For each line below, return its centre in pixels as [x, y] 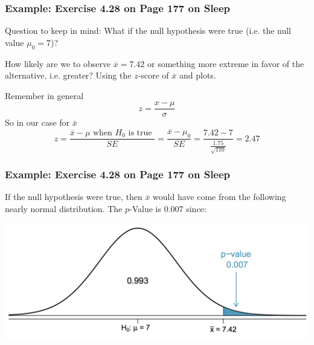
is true [140, 133]
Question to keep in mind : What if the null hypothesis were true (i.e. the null [148, 31]
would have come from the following [219, 197]
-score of [153, 75]
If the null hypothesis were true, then [74, 197]
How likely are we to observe [58, 63]
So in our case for [37, 122]
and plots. [197, 75]
